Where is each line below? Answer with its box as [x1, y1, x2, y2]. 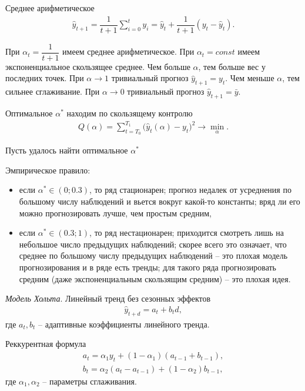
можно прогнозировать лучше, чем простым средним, [19, 206, 212, 219]
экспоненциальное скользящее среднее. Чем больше [5, 60, 190, 72]
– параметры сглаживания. [42, 375, 137, 387]
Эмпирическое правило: [5, 163, 91, 176]
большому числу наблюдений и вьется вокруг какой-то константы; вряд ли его [19, 195, 300, 208]
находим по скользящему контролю [66, 106, 193, 119]
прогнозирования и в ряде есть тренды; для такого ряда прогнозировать [19, 261, 276, 273]
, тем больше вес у [198, 60, 266, 72]
